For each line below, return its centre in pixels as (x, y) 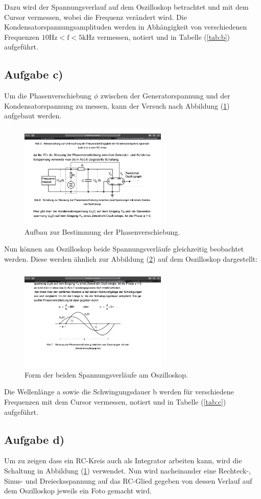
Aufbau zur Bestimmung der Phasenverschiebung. (102, 231)
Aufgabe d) (34, 439)
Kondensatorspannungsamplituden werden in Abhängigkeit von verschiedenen (126, 27)
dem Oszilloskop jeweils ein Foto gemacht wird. (78, 491)
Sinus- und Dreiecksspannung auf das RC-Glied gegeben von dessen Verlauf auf (128, 480)
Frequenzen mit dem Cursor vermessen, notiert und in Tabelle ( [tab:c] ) (115, 402)
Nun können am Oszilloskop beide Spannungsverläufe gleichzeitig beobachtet (124, 249)
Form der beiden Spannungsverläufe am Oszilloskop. (106, 374)
